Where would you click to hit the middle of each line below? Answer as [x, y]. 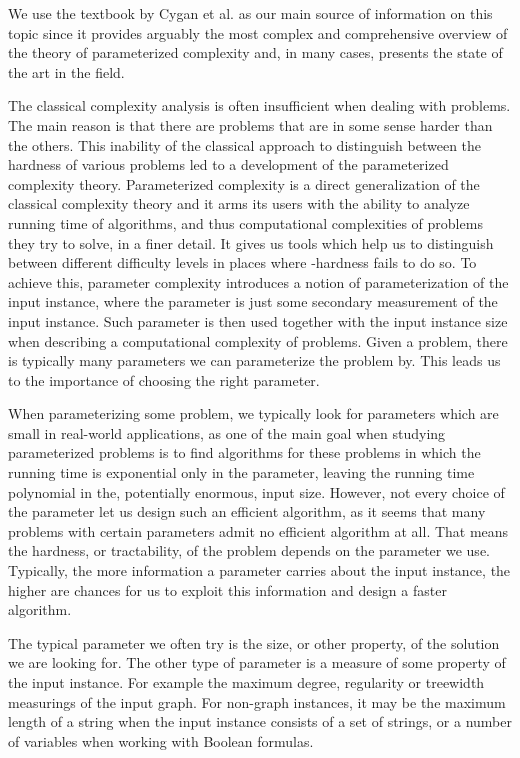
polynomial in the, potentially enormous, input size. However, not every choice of [256, 491]
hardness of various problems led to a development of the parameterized [228, 164]
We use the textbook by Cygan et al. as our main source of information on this [250, 13]
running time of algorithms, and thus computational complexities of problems [245, 222]
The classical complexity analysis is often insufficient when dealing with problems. [259, 105]
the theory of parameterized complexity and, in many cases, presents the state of [255, 52]
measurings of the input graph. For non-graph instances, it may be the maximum [257, 701]
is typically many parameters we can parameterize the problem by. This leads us [254, 360]
